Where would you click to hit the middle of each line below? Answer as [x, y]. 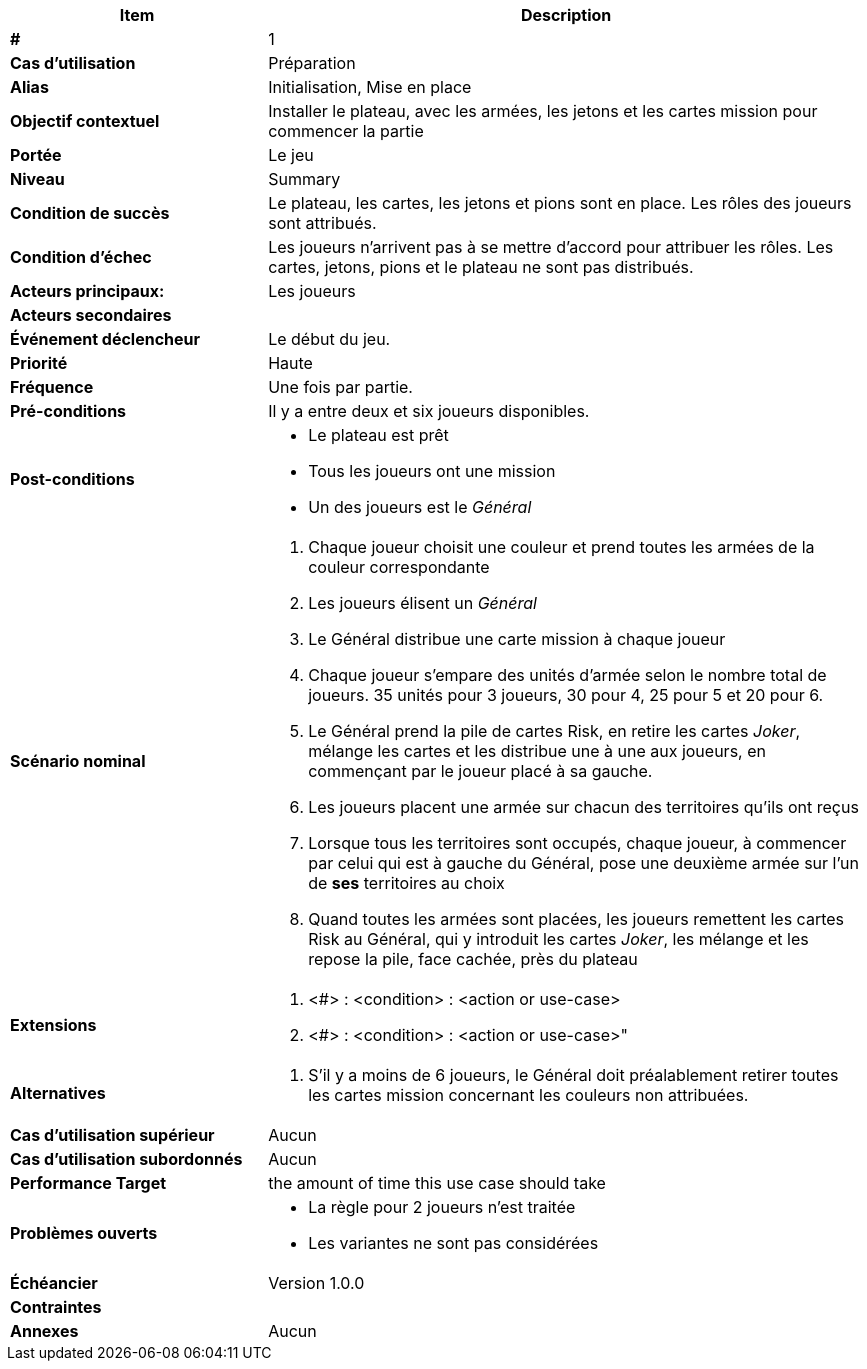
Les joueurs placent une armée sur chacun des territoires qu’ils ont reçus [583, 807]
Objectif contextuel [85, 121]
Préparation [312, 63]
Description [566, 15]
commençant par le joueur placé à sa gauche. [480, 771]
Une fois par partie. [340, 387]
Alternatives [58, 1093]
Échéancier [54, 1283]
